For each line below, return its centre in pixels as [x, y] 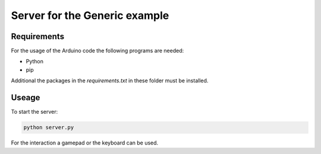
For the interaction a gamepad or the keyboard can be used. [85, 143]
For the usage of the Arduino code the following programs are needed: [97, 51]
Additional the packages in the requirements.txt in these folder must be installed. [110, 81]
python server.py [49, 128]
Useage [26, 98]
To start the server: [34, 112]
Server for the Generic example [90, 15]
